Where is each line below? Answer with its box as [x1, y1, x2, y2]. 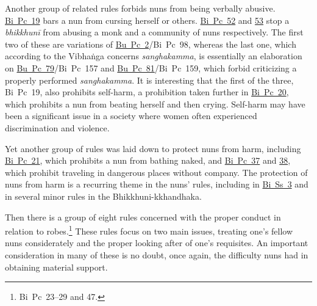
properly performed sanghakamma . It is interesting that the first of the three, [5, 73, 294, 86]
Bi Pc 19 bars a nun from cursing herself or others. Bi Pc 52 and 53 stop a [5, 13, 290, 26]
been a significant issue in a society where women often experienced [5, 109, 257, 122]
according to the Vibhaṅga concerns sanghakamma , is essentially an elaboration [5, 49, 302, 62]
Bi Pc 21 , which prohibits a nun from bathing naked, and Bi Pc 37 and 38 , [5, 154, 291, 167]
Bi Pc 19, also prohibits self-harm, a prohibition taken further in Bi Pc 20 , [5, 86, 289, 98]
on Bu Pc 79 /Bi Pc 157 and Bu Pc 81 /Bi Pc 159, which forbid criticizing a [5, 61, 297, 74]
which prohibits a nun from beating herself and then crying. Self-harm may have [5, 97, 305, 110]
